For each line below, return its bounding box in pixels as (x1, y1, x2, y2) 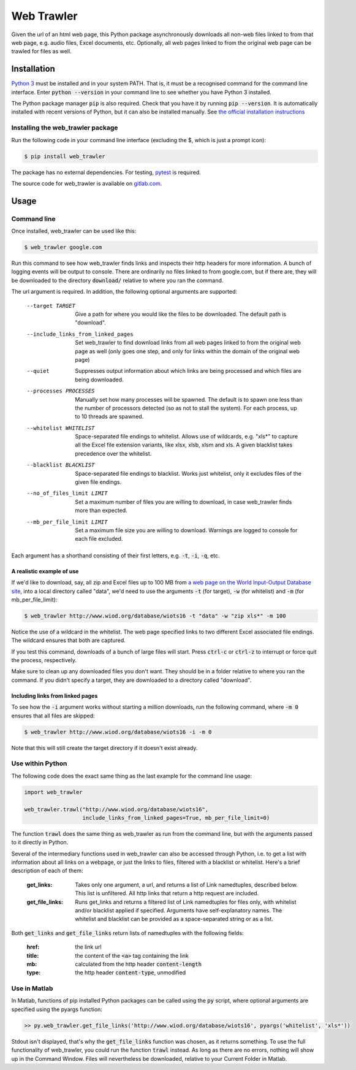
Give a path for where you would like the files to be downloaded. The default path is (75, 310, 287, 318)
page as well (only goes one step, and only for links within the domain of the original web (75, 347, 300, 355)
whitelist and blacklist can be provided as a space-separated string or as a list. (75, 915, 274, 923)
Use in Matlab (11, 984, 53, 993)
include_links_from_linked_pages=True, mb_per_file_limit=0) (82, 814, 270, 821)
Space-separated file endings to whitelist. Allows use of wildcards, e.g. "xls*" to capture (75, 433, 298, 440)
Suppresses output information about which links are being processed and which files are (75, 367, 301, 375)
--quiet (26, 368, 50, 375)
